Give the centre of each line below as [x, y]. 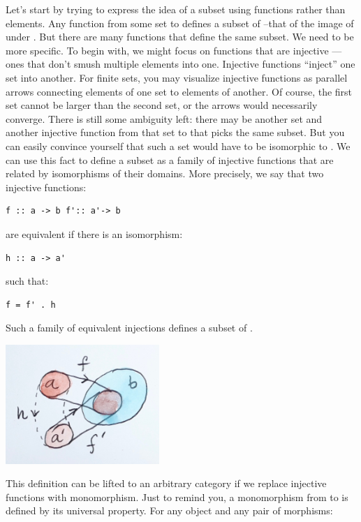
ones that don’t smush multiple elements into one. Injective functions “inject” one [180, 64]
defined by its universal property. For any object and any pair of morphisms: [169, 510]
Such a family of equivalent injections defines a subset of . [129, 328]
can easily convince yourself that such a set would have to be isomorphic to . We [178, 146]
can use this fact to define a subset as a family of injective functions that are [170, 159]
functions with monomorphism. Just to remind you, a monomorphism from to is [177, 497]
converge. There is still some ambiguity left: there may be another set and [164, 118]
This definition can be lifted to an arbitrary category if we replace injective [166, 483]
